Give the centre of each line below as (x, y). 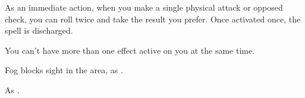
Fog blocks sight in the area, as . (64, 70)
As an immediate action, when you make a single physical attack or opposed (144, 7)
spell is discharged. (39, 30)
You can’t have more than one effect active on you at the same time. (130, 50)
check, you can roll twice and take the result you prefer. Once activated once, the (153, 19)
